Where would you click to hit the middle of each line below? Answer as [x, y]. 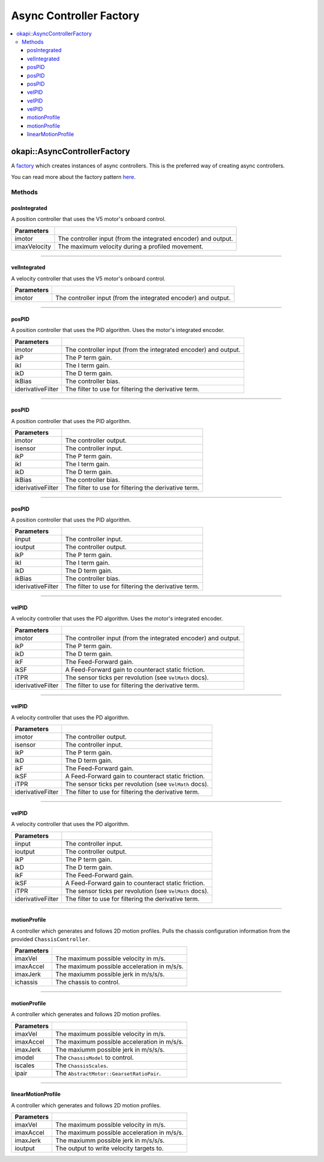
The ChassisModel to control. [95, 1058]
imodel [24, 1058]
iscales [25, 1065]
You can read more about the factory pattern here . [73, 176]
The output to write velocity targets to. [110, 1148]
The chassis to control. [88, 983]
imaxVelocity [33, 246]
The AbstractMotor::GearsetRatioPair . [108, 1073]
